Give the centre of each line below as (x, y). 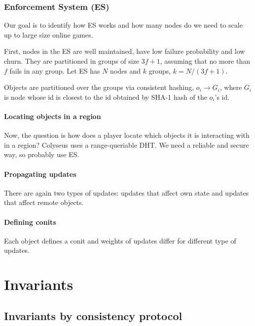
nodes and (126, 70)
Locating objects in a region (53, 116)
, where (231, 87)
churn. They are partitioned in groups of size (72, 61)
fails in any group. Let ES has (55, 70)
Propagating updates (40, 174)
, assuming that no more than (205, 61)
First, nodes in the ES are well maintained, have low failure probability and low (125, 51)
